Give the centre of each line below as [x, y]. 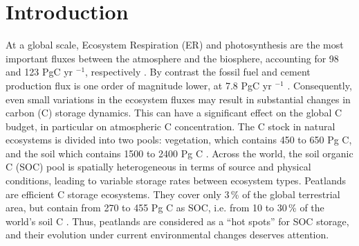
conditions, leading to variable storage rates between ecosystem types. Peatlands [176, 181]
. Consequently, [320, 85]
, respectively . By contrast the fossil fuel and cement [198, 72]
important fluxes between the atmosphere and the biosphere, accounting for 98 [172, 58]
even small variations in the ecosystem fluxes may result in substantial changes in [178, 99]
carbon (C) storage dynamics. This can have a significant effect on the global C [174, 113]
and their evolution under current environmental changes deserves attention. [167, 235]
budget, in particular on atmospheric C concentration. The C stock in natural [171, 126]
